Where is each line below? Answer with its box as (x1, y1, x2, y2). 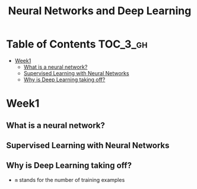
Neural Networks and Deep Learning (8, 4, 192, 18)
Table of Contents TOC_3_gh (6, 37, 148, 51)
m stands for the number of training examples (14, 176, 125, 183)
